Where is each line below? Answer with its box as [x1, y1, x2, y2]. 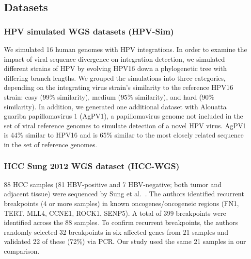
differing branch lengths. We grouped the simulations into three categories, [4, 72, 226, 83]
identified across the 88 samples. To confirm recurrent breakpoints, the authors [4, 217, 238, 227]
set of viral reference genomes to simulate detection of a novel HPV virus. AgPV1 [4, 120, 247, 130]
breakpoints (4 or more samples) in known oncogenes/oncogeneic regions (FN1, [4, 198, 239, 208]
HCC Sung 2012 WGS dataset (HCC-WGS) [4, 160, 180, 172]
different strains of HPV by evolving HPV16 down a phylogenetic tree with [4, 63, 227, 73]
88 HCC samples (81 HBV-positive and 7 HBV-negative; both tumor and [4, 179, 222, 189]
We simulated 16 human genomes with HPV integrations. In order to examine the [4, 44, 247, 54]
